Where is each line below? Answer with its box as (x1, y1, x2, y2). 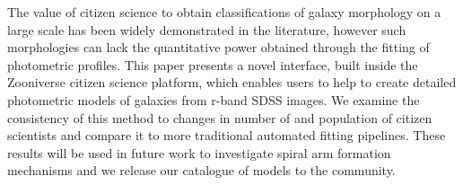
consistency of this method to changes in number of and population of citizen (7, 108, 432, 127)
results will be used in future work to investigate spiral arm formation (7, 143, 391, 162)
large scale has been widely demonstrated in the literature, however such (7, 20, 406, 39)
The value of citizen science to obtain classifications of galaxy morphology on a (7, 3, 441, 21)
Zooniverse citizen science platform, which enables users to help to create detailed (7, 73, 457, 92)
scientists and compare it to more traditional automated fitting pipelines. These (7, 126, 446, 145)
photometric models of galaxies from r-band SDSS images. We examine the (7, 90, 420, 109)
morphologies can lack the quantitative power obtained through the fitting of (7, 38, 430, 57)
